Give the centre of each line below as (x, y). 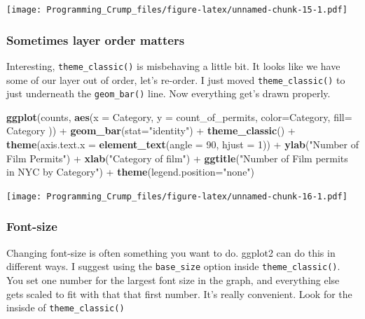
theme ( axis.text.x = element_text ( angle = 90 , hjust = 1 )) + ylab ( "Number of (182, 144)
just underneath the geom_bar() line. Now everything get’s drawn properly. (168, 93)
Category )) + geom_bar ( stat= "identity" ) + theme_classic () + (151, 130)
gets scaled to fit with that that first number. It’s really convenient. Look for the (179, 293)
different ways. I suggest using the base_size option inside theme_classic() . (173, 266)
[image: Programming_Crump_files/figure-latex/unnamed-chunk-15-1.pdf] (177, 10)
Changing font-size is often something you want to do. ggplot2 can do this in (171, 252)
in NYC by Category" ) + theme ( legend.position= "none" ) (131, 172)
